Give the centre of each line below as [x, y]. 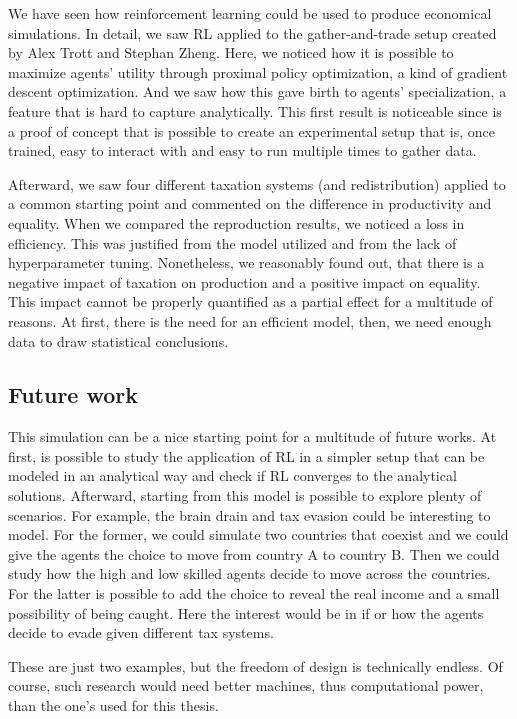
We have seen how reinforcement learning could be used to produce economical [250, 13]
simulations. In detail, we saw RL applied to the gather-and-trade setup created [252, 32]
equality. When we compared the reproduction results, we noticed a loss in [236, 222]
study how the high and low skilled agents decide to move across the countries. [249, 573]
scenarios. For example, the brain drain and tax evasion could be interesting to [249, 514]
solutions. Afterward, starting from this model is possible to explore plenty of [245, 495]
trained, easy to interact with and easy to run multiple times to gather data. [242, 150]
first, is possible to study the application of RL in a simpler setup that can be [246, 455]
